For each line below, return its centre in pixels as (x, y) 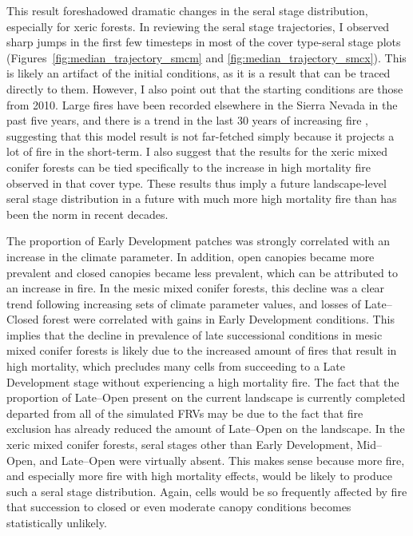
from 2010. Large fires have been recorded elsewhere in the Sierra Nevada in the (202, 104)
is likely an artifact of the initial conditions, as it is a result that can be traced (199, 73)
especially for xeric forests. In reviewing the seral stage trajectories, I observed (198, 26)
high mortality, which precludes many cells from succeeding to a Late (176, 366)
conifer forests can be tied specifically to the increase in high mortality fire (189, 167)
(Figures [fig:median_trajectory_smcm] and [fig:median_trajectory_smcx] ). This (206, 57)
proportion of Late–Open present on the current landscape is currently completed (206, 397)
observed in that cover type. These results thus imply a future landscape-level (197, 183)
